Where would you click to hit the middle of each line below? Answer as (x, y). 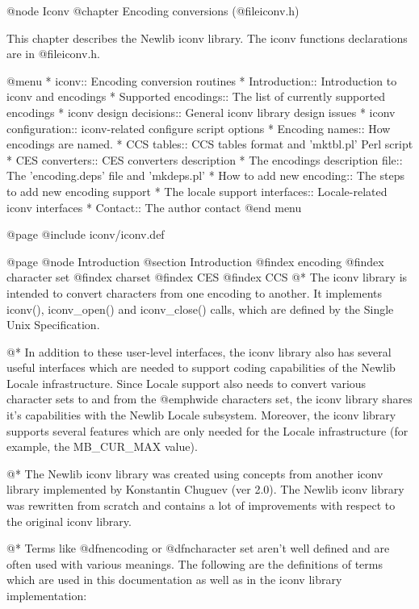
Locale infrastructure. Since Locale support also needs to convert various (186, 383)
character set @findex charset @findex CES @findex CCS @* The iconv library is (207, 277)
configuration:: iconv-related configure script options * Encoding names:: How (199, 128)
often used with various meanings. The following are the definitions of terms (195, 563)
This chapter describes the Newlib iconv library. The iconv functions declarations (207, 38)
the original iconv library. (69, 521)
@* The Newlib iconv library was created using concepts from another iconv (195, 473)
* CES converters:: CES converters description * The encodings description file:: (205, 159)
